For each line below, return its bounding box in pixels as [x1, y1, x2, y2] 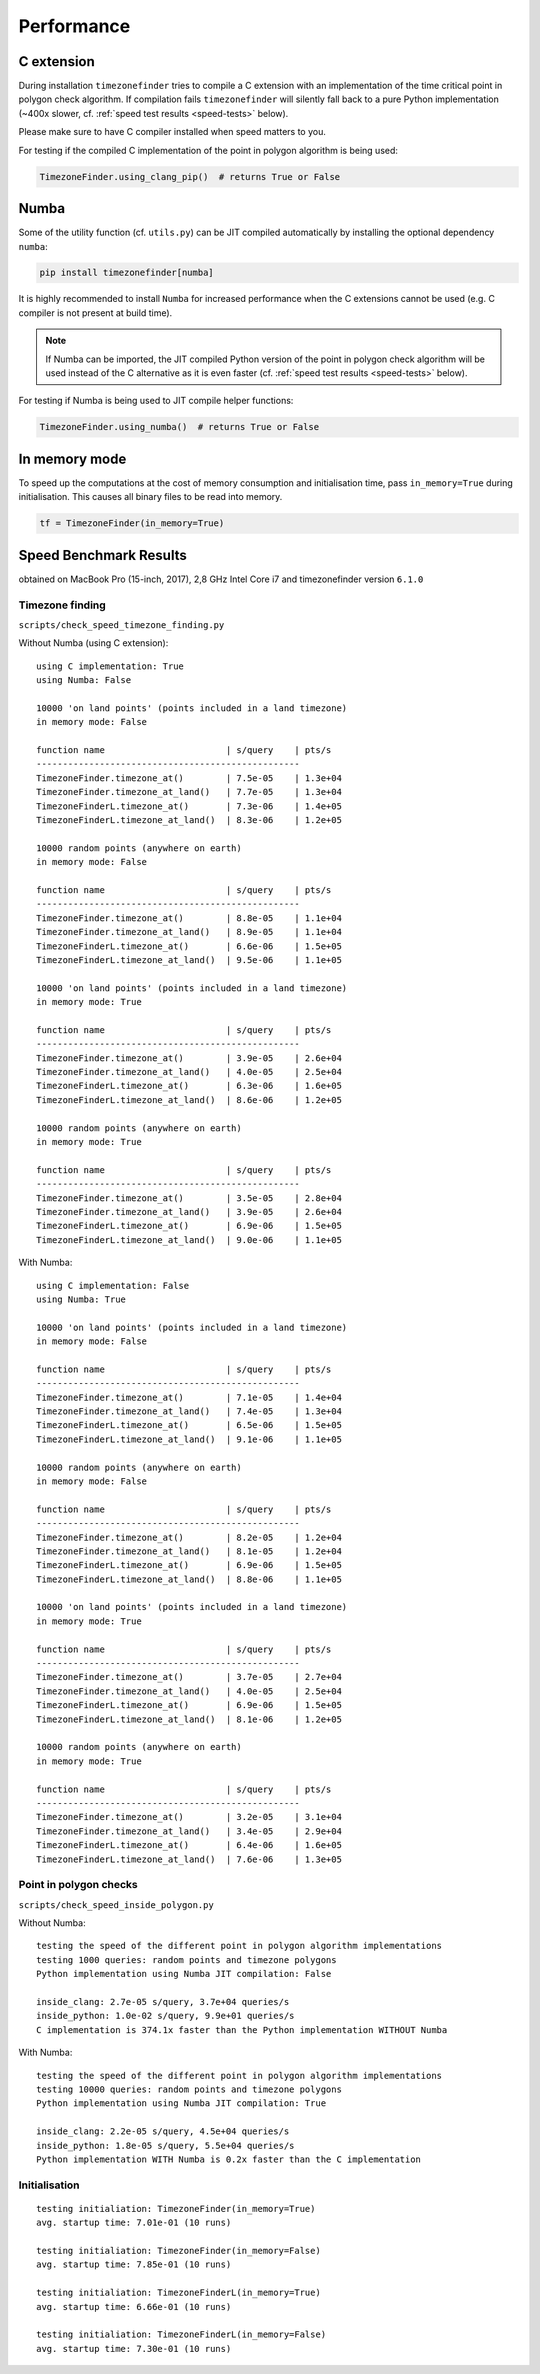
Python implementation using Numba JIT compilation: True [36, 2098, 327, 2109]
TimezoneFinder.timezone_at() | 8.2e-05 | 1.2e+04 [36, 1531, 342, 1543]
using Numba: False [36, 675, 132, 686]
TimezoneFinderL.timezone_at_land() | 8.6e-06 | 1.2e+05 [36, 1094, 342, 1105]
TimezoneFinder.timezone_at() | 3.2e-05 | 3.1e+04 [36, 1811, 342, 1823]
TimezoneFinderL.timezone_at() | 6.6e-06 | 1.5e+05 [36, 940, 342, 952]
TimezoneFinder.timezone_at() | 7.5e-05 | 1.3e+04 [36, 772, 342, 784]
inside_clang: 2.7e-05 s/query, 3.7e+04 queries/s [36, 1996, 290, 2007]
